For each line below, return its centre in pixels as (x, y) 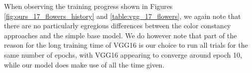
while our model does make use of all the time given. (84, 64)
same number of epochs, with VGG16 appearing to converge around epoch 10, (123, 54)
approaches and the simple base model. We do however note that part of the (121, 35)
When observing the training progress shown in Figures (88, 6)
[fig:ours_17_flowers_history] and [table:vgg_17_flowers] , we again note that (123, 16)
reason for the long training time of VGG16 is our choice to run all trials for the (126, 45)
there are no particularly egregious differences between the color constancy (118, 26)
